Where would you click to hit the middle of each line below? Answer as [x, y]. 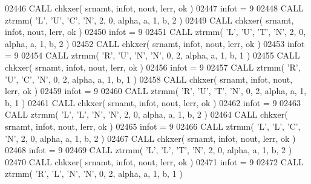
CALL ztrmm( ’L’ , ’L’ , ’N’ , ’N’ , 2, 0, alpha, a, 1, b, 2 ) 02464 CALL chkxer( [146, 114]
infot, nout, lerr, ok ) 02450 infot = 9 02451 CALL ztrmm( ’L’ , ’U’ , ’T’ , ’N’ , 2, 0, [155, 32]
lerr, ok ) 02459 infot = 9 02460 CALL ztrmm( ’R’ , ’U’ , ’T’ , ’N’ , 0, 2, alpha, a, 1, [156, 91]
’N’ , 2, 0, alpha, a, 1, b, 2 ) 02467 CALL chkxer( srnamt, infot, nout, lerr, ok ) [150, 138]
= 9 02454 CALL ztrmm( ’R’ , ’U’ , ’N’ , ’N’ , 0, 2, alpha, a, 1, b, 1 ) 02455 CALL [152, 55]
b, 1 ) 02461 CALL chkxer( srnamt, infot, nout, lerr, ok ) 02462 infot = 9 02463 [153, 102]
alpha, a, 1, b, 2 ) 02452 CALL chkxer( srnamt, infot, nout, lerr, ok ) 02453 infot [155, 43]
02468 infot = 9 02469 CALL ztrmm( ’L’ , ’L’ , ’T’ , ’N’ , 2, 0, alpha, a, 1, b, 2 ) [149, 150]
